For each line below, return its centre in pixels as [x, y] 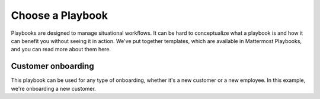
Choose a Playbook [60, 15]
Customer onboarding [52, 66]
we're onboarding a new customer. [53, 88]
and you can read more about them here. [61, 49]
